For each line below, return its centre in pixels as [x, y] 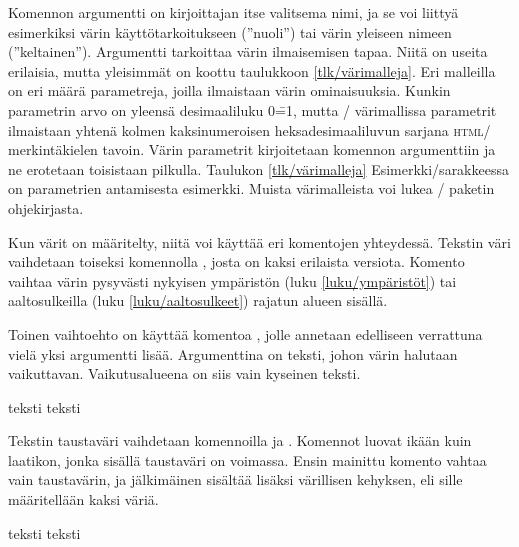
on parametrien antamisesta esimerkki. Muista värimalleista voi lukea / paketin [251, 188]
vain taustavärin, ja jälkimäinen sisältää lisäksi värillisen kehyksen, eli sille [235, 479]
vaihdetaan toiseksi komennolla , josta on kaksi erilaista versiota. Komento [236, 261]
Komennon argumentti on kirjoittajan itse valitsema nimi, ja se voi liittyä [233, 12]
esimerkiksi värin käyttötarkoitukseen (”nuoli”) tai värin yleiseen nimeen [230, 31]
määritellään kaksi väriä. [83, 499]
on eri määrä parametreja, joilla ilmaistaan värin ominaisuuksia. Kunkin [229, 90]
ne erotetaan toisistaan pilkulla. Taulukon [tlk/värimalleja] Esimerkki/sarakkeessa [258, 168]
